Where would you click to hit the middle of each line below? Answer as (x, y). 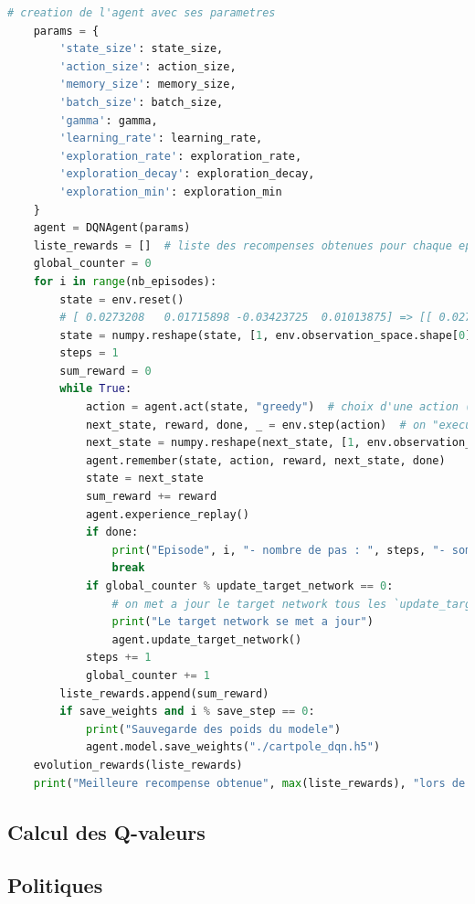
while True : (96, 389)
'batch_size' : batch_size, (142, 102)
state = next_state (144, 479)
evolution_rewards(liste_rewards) (138, 765)
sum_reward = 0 (106, 371)
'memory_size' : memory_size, (148, 85)
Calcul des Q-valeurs (106, 831)
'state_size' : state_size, (142, 49)
